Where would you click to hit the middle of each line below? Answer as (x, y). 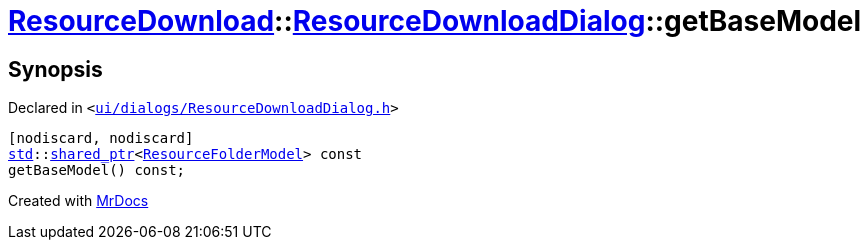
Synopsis (55, 69)
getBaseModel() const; (97, 170)
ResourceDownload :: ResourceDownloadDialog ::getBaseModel (435, 21)
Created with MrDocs (78, 201)
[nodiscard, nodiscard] (101, 138)
